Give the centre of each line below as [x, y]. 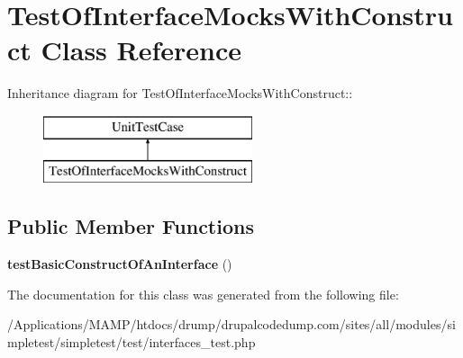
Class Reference [141, 50]
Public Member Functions [131, 226]
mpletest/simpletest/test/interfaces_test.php [132, 342]
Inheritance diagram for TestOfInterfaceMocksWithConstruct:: [180, 93]
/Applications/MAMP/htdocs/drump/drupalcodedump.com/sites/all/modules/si [231, 324]
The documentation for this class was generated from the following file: [203, 294]
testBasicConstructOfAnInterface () [120, 264]
